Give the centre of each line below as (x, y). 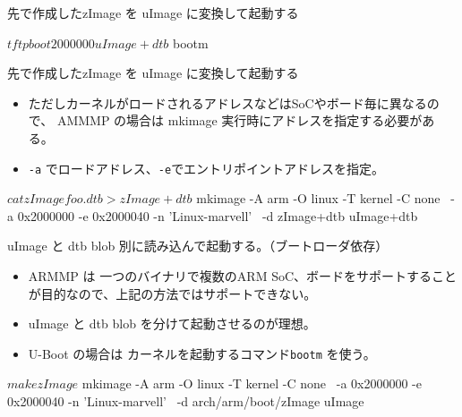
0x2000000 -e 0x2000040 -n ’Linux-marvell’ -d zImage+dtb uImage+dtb (218, 215)
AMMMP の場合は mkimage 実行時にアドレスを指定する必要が (240, 120)
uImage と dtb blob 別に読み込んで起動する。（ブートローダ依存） (198, 246)
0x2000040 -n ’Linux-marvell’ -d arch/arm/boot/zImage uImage (186, 401)
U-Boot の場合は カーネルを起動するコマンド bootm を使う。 (202, 353)
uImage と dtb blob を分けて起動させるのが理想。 (172, 323)
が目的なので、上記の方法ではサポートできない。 (172, 293)
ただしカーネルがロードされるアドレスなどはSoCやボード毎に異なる (227, 102)
